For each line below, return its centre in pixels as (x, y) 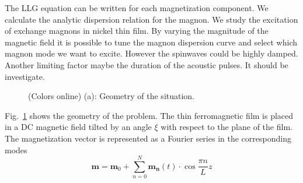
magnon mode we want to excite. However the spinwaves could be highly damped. (151, 53)
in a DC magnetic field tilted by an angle (78, 127)
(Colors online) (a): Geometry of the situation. (112, 96)
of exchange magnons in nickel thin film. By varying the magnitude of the (137, 31)
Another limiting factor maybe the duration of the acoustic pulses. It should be (147, 64)
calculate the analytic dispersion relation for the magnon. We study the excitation (151, 19)
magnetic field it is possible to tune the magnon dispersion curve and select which (151, 42)
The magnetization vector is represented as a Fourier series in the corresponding (148, 138)
